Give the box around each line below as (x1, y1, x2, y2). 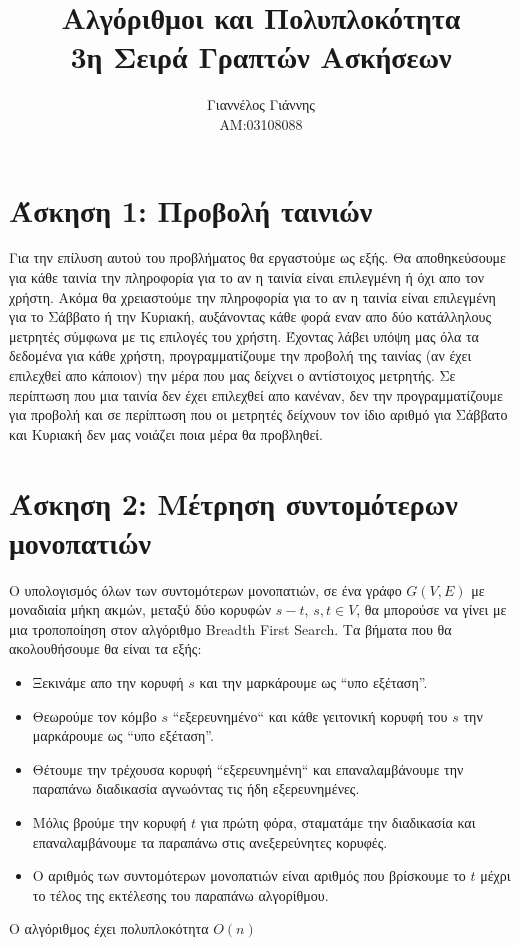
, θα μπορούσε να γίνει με (356, 599, 507, 620)
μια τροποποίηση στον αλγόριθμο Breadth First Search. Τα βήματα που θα (9, 618, 452, 639)
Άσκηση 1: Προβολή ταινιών (9, 189, 373, 230)
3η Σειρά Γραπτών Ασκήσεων (70, 36, 452, 77)
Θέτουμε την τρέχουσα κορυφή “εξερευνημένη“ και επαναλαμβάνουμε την (32, 758, 464, 779)
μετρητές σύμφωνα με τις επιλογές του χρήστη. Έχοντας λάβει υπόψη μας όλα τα (9, 325, 479, 346)
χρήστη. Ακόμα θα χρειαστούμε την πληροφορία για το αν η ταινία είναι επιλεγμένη (9, 286, 496, 307)
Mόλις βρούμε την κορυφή (32, 812, 187, 833)
